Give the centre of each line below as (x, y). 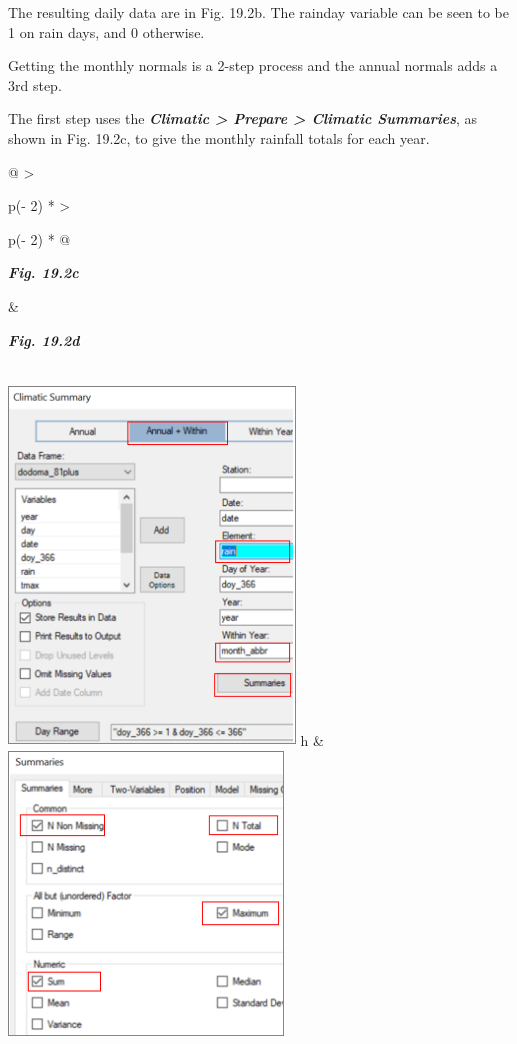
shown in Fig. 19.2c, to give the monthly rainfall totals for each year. (219, 137)
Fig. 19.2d (44, 339)
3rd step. (35, 84)
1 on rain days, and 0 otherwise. (106, 31)
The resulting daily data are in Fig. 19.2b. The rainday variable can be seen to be (259, 12)
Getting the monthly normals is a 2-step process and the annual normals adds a (253, 65)
